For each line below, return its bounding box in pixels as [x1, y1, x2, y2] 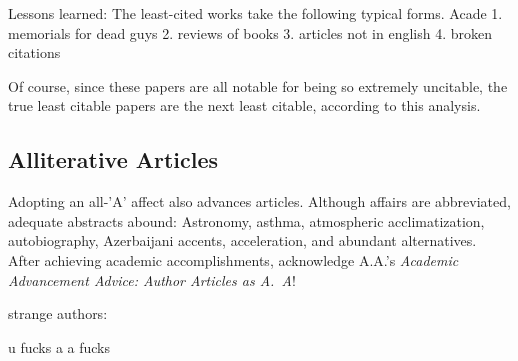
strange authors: [8, 303, 108, 324]
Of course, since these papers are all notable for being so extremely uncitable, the [8, 75, 508, 96]
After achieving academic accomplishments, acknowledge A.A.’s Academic [8, 249, 459, 270]
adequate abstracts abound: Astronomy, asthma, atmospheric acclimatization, [8, 210, 485, 231]
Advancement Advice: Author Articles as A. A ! [8, 269, 296, 290]
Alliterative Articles [8, 144, 219, 175]
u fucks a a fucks [8, 336, 111, 357]
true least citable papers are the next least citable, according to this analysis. [8, 95, 481, 116]
